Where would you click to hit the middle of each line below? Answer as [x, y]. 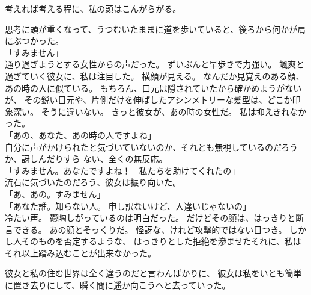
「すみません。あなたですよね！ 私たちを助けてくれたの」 [122, 170]
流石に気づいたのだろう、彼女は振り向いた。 [93, 182]
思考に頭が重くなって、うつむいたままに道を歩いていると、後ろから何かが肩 [155, 29]
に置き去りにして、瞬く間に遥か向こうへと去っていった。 [118, 285]
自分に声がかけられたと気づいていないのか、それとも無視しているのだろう [152, 147]
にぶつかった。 [34, 41]
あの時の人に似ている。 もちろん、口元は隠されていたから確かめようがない [153, 88]
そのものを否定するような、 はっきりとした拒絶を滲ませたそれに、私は [161, 241]
